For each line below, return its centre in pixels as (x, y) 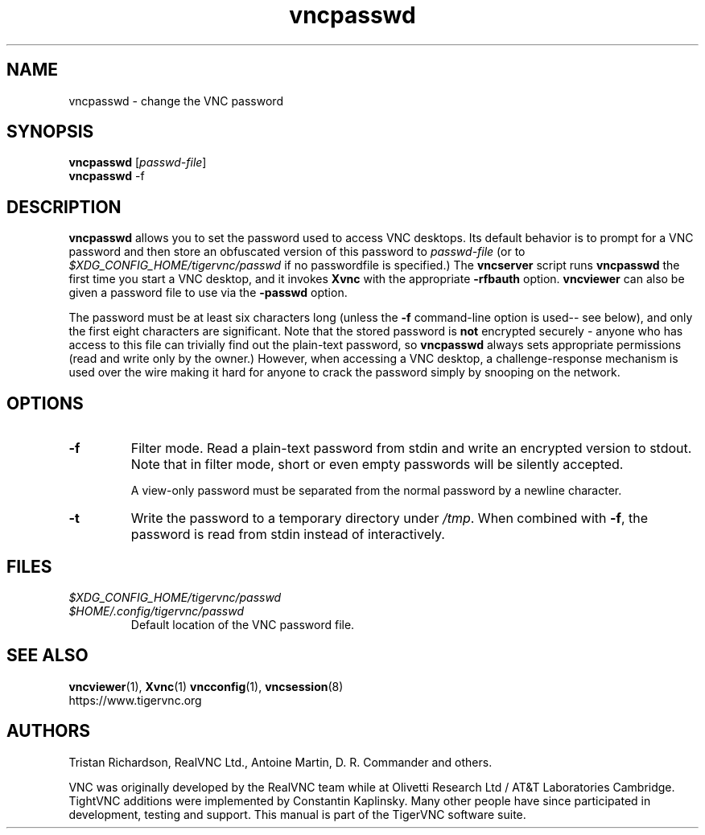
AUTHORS (49, 731)
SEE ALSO (47, 656)
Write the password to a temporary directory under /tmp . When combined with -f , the (390, 518)
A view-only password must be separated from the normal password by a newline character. (376, 491)
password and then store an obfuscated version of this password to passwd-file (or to (297, 252)
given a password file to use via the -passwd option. (208, 293)
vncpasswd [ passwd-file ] (138, 162)
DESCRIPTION (64, 207)
